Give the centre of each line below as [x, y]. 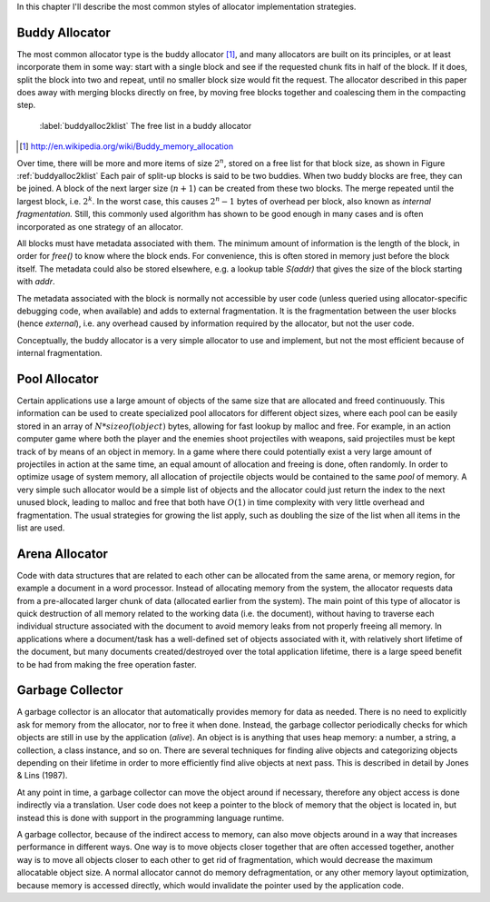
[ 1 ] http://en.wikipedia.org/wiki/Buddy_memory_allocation [127, 146]
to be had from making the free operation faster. [107, 664]
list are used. [41, 528]
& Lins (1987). [42, 776]
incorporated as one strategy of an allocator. [100, 226]
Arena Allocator [63, 554]
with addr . [36, 282]
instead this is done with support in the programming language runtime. [151, 818]
